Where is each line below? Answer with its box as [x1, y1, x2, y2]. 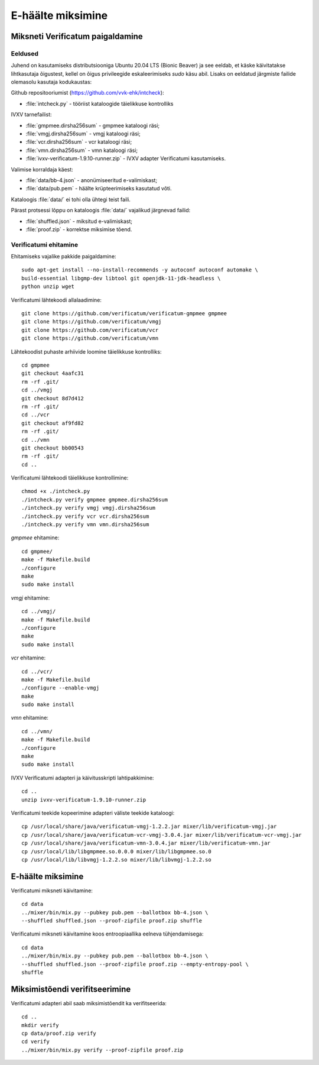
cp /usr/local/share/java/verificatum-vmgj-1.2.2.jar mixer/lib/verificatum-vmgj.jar [21, 823, 277, 830]
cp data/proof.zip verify [21, 1030, 97, 1037]
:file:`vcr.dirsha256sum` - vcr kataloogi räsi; [25, 138, 132, 145]
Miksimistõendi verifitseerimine [11, 984, 131, 994]
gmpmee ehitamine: [11, 534, 60, 541]
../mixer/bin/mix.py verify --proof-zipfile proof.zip [21, 1047, 184, 1053]
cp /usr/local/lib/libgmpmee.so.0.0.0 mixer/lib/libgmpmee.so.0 [21, 848, 212, 854]
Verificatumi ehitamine [11, 240, 79, 248]
